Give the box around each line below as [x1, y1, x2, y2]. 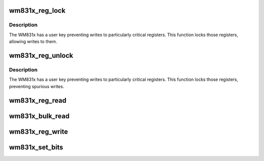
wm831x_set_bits [9, 143, 64, 151]
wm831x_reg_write [9, 127, 68, 136]
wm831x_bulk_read [9, 112, 70, 120]
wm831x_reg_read [9, 96, 66, 105]
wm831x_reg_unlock [9, 51, 73, 60]
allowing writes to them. [9, 39, 57, 45]
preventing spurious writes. [9, 83, 65, 89]
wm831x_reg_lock [9, 6, 66, 15]
